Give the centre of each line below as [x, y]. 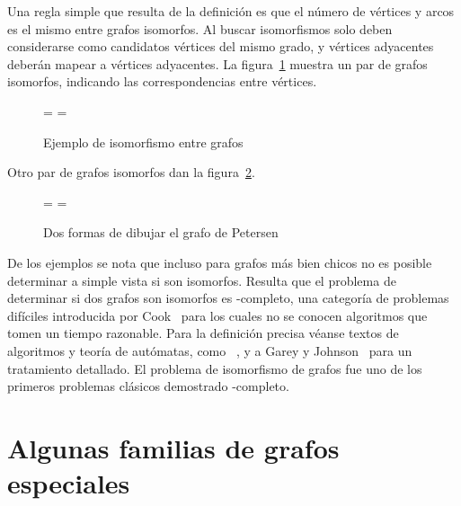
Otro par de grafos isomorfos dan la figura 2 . [131, 172]
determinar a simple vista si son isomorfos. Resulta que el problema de [202, 280]
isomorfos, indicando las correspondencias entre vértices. [162, 81]
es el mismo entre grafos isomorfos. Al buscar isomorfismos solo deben [200, 28]
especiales [69, 483]
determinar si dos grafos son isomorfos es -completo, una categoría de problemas [228, 298]
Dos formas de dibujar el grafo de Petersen [161, 232]
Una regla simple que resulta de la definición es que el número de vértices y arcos [231, 11]
